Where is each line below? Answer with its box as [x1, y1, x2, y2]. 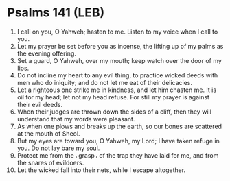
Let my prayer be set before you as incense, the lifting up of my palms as [16, 42, 224, 50]
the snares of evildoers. [16, 158, 84, 167]
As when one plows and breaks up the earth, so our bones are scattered [16, 122, 222, 130]
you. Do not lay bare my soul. [16, 144, 100, 152]
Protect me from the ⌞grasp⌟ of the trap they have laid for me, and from [16, 151, 219, 159]
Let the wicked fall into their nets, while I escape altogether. [16, 166, 186, 174]
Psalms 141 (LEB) [7, 5, 105, 21]
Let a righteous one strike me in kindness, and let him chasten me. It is [16, 86, 217, 94]
